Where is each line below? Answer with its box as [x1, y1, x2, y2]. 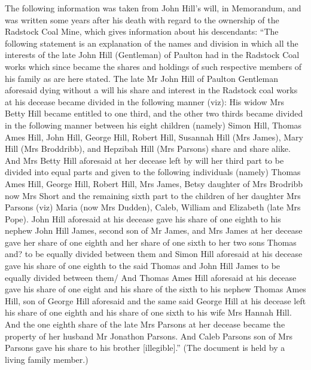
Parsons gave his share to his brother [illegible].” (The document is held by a [5, 341, 285, 354]
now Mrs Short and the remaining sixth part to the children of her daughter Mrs [5, 189, 301, 201]
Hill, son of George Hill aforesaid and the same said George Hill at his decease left [5, 294, 306, 307]
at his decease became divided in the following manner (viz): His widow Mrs [5, 95, 285, 108]
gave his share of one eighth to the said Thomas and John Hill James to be [5, 259, 280, 272]
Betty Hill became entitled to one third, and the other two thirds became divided [5, 107, 303, 120]
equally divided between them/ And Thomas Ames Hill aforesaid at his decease [5, 271, 297, 283]
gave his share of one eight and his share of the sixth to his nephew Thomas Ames [5, 283, 306, 295]
